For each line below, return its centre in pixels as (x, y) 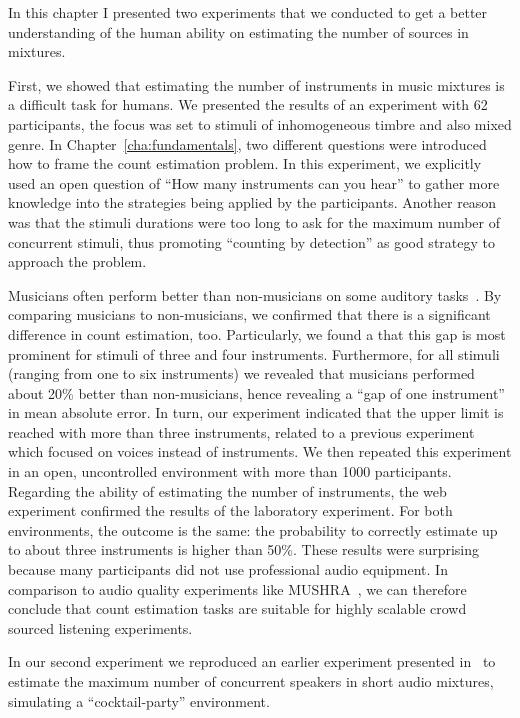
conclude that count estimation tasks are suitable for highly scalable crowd (237, 608)
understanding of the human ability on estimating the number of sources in (238, 31)
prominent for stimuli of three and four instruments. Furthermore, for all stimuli (254, 353)
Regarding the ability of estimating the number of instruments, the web (227, 490)
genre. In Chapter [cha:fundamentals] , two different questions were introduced (247, 143)
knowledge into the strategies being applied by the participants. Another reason (252, 202)
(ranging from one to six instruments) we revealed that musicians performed (241, 373)
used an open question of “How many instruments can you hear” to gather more (254, 182)
